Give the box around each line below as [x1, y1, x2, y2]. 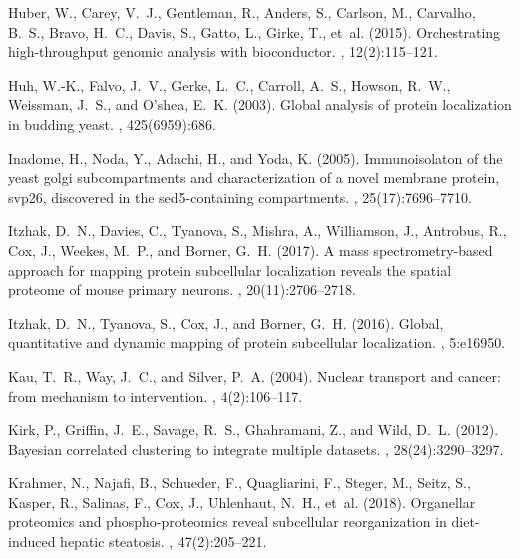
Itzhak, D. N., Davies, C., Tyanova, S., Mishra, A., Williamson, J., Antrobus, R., [8, 220, 507, 241]
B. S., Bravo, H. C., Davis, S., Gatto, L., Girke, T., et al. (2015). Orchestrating [8, 21, 501, 42]
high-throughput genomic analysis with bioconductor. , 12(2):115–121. [8, 41, 438, 62]
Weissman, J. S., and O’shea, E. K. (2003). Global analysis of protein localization [8, 94, 512, 115]
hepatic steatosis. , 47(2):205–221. [60, 531, 267, 552]
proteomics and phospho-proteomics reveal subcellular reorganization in [8, 511, 447, 532]
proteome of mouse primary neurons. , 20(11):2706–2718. [8, 279, 356, 300]
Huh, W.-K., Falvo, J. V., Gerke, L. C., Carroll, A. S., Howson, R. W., [8, 74, 451, 95]
